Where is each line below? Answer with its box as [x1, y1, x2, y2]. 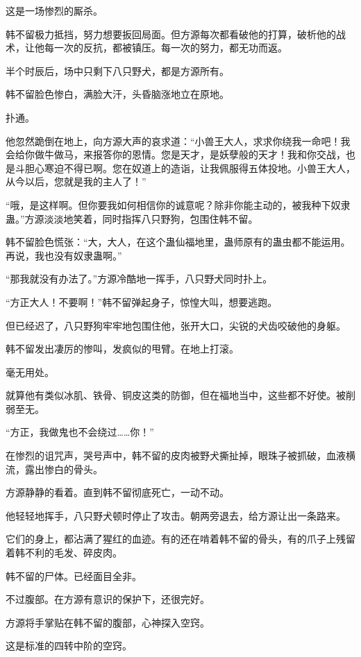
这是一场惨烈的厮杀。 [6, 3, 103, 17]
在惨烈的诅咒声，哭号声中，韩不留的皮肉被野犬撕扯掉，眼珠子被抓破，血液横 [6, 448, 355, 463]
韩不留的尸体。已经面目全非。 [6, 568, 142, 583]
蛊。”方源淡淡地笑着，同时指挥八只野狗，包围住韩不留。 [6, 211, 258, 225]
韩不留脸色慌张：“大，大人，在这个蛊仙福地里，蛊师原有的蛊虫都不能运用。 [6, 234, 351, 249]
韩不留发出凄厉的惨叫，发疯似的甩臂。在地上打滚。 [6, 341, 239, 356]
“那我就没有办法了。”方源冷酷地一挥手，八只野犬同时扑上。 [6, 271, 273, 286]
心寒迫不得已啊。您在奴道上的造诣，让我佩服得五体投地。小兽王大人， [34, 160, 355, 175]
